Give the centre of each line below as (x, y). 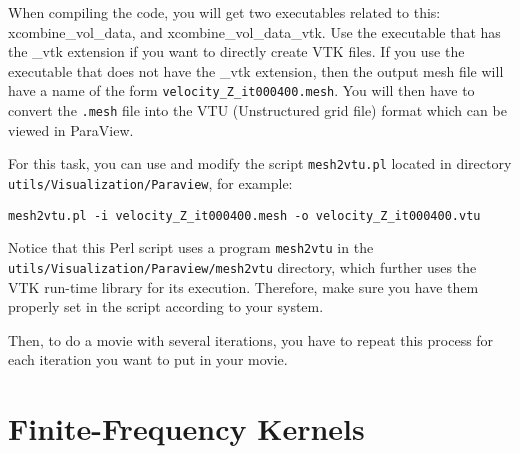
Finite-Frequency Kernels (186, 428)
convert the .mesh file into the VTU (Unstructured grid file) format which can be (257, 110)
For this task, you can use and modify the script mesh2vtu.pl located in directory (260, 163)
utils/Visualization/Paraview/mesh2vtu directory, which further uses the (242, 266)
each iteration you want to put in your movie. (148, 359)
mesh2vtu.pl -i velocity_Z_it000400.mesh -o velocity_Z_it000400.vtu (244, 215)
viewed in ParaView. (71, 129)
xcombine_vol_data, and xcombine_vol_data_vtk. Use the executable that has (254, 31)
